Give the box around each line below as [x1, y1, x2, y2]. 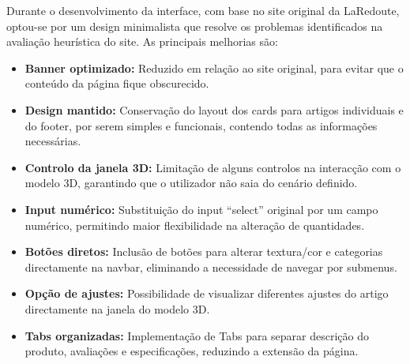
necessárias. [24, 133, 81, 149]
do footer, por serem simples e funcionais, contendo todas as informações [24, 117, 378, 133]
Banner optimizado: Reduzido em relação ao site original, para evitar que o [24, 59, 404, 76]
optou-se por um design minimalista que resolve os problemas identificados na [6, 17, 383, 34]
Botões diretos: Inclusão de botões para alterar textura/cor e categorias [24, 243, 383, 260]
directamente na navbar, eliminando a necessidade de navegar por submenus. [24, 258, 397, 275]
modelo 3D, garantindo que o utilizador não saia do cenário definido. [24, 174, 358, 191]
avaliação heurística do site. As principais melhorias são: [6, 33, 278, 50]
